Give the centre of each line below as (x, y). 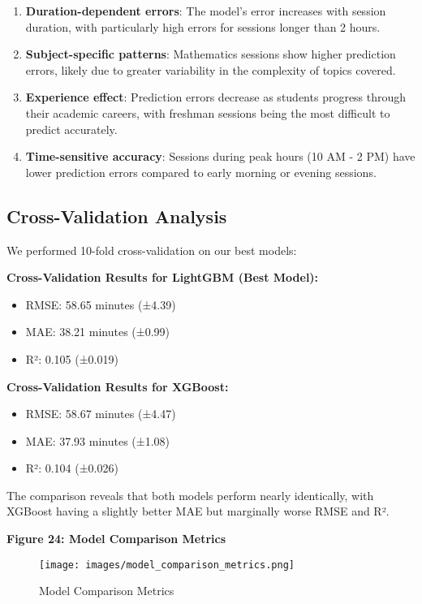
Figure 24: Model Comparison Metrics (116, 539)
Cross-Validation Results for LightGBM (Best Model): (163, 277)
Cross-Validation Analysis (117, 216)
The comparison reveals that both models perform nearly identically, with (190, 495)
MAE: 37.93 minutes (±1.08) (98, 440)
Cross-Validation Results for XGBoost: (118, 386)
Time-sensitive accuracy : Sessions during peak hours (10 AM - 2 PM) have (220, 156)
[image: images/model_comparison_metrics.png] (167, 565)
